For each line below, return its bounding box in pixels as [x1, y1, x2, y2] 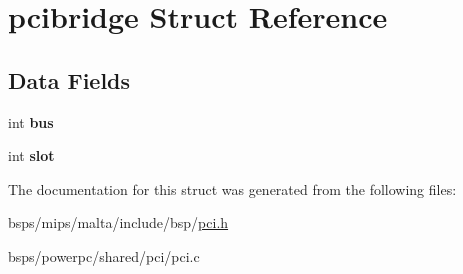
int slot [8, 145, 55, 166]
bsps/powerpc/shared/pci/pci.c [8, 245, 200, 266]
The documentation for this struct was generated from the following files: [8, 178, 457, 199]
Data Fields [8, 64, 131, 95]
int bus [8, 111, 54, 132]
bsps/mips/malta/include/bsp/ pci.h [8, 212, 229, 233]
